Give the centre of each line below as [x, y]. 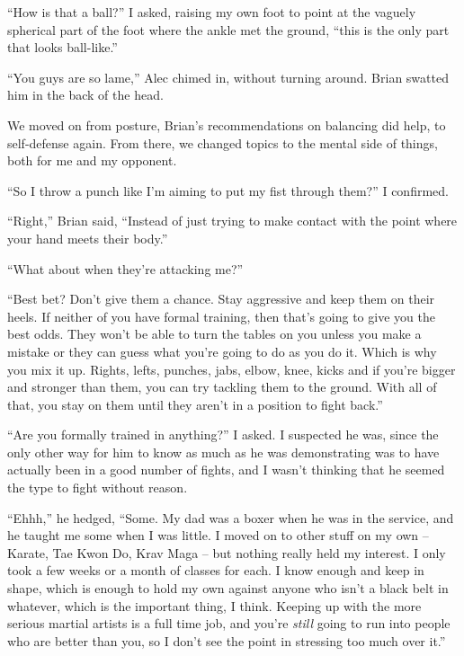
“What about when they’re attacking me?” [125, 268]
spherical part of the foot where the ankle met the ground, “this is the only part [228, 29]
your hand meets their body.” [88, 238]
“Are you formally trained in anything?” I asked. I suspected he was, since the [223, 434]
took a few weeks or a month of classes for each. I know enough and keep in [216, 570]
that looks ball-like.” [62, 47]
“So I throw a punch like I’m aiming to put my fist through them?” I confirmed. [228, 190]
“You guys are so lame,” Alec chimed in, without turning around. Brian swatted [228, 77]
